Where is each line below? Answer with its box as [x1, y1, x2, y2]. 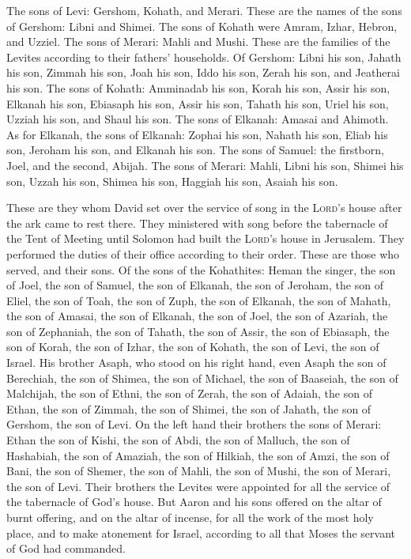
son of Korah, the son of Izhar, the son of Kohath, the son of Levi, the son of [6, 338, 379, 355]
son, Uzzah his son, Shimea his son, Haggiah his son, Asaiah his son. [6, 172, 338, 189]
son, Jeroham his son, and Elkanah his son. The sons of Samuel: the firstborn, [6, 142, 384, 158]
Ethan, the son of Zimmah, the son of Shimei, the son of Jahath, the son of [6, 400, 371, 417]
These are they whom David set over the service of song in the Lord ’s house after [6, 199, 402, 216]
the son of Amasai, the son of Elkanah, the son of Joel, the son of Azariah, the [6, 308, 388, 324]
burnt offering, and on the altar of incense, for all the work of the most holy [6, 509, 374, 525]
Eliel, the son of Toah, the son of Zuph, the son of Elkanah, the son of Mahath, [6, 292, 391, 308]
